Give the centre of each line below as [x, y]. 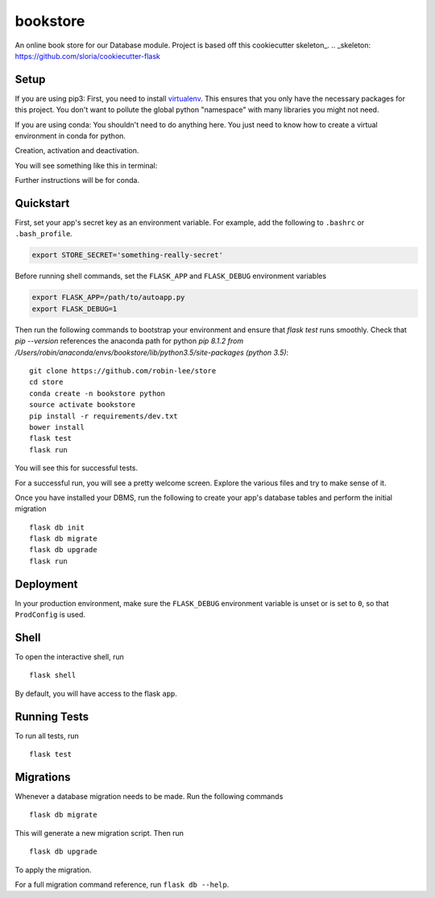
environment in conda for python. [70, 136]
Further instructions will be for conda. [77, 181]
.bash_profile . [43, 234]
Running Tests [52, 716]
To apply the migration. [53, 870]
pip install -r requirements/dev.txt [104, 416]
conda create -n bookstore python [97, 393]
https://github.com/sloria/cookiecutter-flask [87, 56]
